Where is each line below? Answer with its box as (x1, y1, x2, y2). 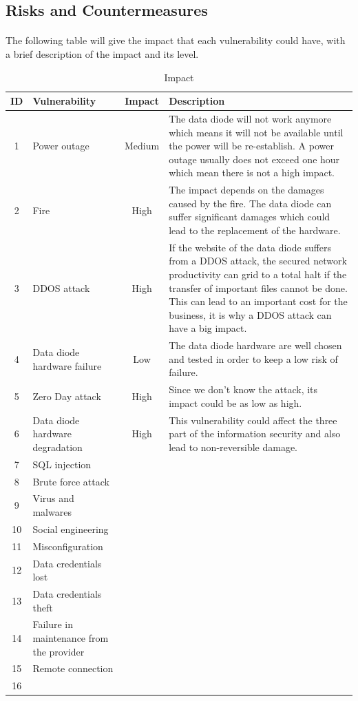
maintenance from (32, 631, 109, 645)
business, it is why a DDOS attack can (169, 307, 332, 322)
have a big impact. (169, 321, 247, 335)
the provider (32, 644, 85, 658)
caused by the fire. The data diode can (169, 196, 332, 210)
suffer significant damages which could (169, 209, 330, 224)
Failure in (32, 617, 74, 631)
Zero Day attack (32, 389, 101, 404)
